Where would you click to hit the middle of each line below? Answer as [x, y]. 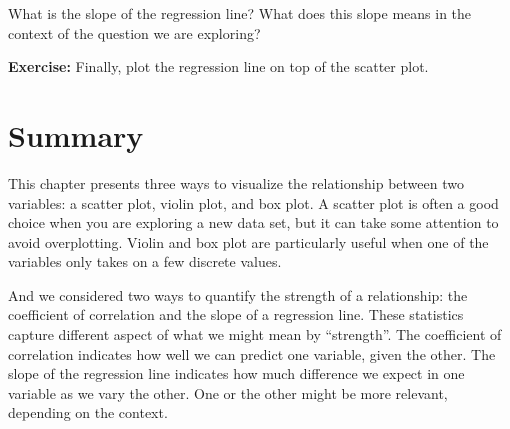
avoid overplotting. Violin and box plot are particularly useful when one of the [248, 241]
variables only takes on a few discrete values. [145, 261]
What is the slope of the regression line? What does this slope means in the [240, 13]
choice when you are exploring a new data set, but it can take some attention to [253, 222]
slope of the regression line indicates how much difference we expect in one [236, 373]
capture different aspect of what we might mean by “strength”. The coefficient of [255, 334]
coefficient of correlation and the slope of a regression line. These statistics [236, 314]
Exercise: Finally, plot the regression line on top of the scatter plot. [218, 66]
